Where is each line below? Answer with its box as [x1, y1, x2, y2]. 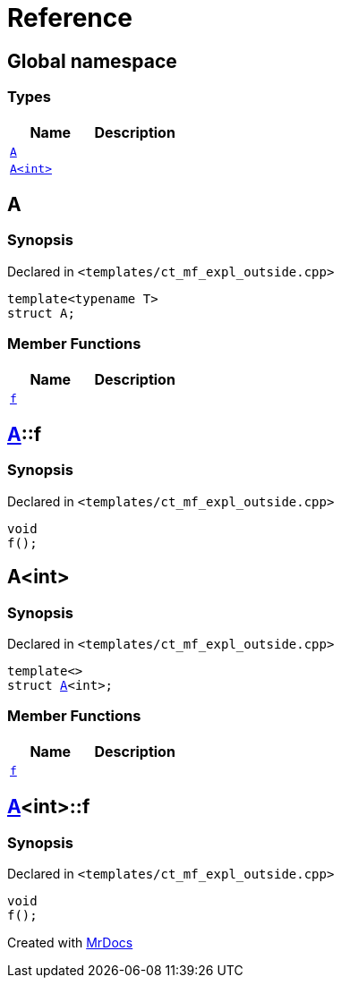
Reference [7, 3, 132, 33]
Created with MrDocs [7, 934, 133, 950]
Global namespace [7, 49, 177, 72]
